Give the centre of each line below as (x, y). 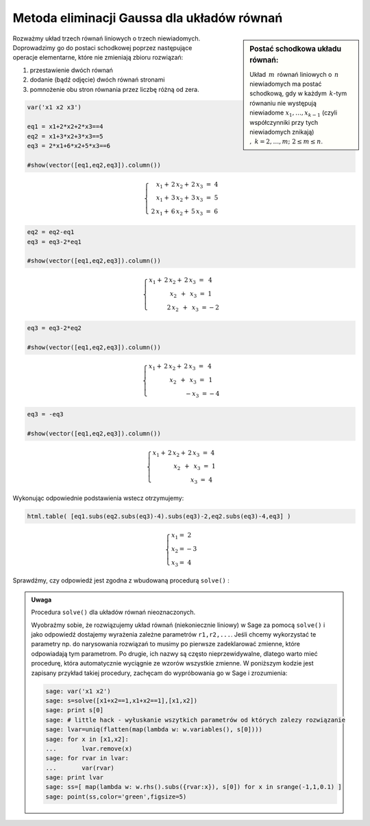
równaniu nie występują (283, 103)
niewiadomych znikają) (282, 132)
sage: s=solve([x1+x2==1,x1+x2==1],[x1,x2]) (122, 700)
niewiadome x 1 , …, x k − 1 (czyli (294, 114)
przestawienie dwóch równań (71, 70)
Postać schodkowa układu (296, 49)
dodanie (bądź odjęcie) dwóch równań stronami (97, 80)
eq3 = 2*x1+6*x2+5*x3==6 (69, 146)
